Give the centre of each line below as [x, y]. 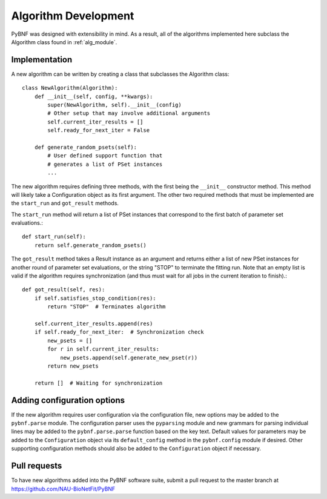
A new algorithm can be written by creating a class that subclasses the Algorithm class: [120, 74]
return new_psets [73, 366]
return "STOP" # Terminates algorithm [107, 307]
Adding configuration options [68, 400]
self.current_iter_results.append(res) [94, 324]
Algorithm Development [73, 16]
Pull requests [37, 466]
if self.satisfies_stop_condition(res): [95, 298]
